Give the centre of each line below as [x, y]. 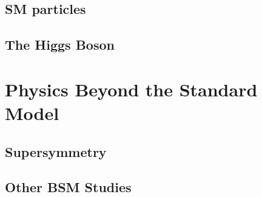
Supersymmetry [56, 151]
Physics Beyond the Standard [131, 89]
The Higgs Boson [60, 45]
